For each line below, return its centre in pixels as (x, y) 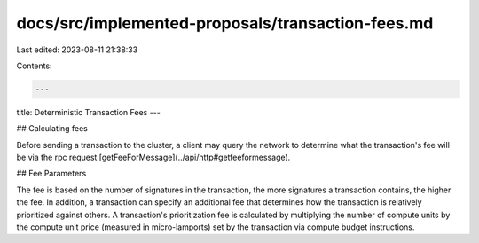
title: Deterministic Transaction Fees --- (89, 112)
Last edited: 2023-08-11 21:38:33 (77, 50)
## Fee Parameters (51, 174)
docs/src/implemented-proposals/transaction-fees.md (225, 23)
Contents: (34, 66)
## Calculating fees (52, 129)
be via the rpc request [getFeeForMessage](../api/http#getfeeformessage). (153, 157)
